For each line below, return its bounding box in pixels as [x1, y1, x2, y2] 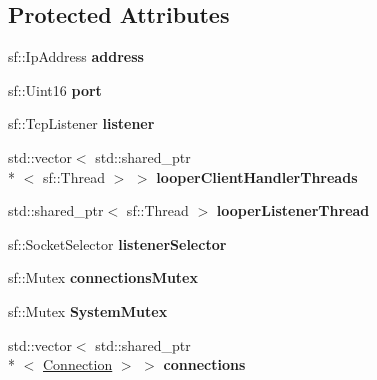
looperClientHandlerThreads [156, 166, 358, 187]
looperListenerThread [216, 200, 370, 221]
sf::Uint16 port [8, 79, 102, 100]
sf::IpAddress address [8, 46, 144, 67]
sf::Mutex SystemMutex [8, 300, 168, 321]
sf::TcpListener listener [8, 113, 155, 134]
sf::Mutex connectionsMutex [8, 267, 198, 288]
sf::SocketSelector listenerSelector [8, 233, 227, 254]
